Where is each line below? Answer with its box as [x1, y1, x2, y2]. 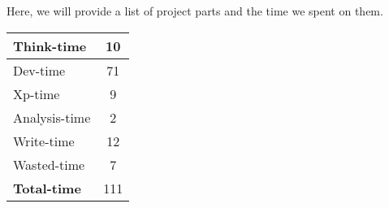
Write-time [13, 131, 75, 150]
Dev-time [13, 60, 66, 80]
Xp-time [13, 84, 60, 103]
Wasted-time [13, 154, 85, 174]
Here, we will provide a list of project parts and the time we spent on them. [6, 2, 383, 19]
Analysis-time [13, 107, 91, 127]
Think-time [13, 36, 87, 55]
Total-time [13, 178, 81, 197]
